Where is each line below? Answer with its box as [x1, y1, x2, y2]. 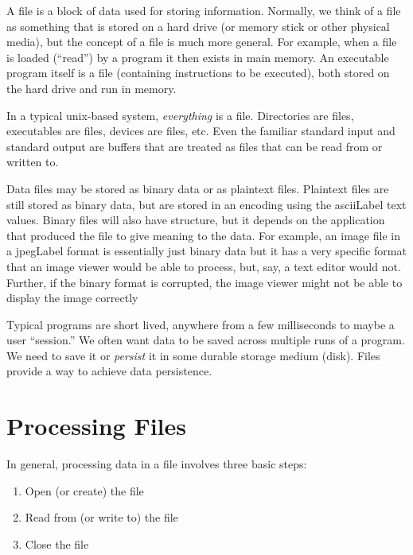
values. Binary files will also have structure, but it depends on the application [6, 212, 385, 228]
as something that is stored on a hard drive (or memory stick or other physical [6, 17, 390, 34]
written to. [6, 153, 59, 170]
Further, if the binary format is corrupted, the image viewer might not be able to [6, 274, 403, 290]
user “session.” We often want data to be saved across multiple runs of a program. [6, 332, 405, 348]
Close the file [25, 535, 89, 552]
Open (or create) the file [25, 482, 144, 499]
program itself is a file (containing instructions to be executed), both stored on [6, 64, 390, 81]
